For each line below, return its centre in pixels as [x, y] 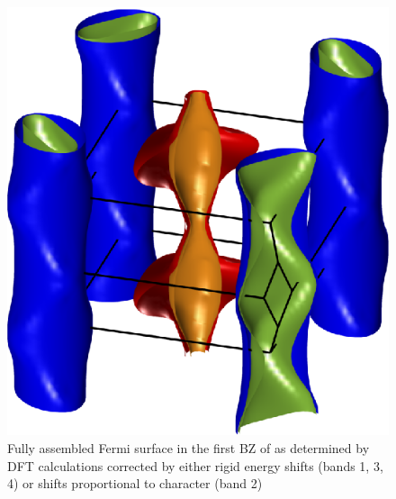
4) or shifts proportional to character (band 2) [135, 483]
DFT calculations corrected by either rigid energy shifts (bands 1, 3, [195, 465]
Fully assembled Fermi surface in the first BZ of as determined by [189, 447]
